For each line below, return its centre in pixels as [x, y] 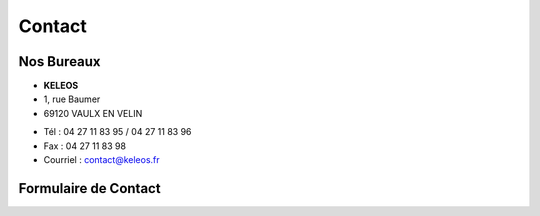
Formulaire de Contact [89, 188]
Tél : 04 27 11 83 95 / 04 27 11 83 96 [117, 132]
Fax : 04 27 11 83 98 [85, 146]
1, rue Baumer [72, 99]
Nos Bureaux [59, 61]
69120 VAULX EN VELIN [93, 113]
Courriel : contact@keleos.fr [101, 160]
